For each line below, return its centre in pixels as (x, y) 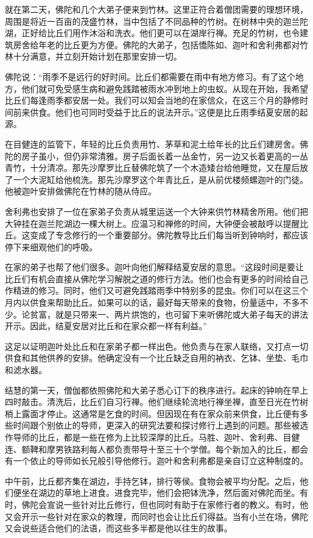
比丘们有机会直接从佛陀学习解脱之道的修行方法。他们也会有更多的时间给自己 (156, 278)
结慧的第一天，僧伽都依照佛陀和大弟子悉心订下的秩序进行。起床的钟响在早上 (156, 390)
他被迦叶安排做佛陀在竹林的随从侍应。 (81, 191)
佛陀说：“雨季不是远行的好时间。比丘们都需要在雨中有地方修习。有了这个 (150, 76)
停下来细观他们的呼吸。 (51, 246)
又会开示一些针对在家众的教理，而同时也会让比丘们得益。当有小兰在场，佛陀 (156, 516)
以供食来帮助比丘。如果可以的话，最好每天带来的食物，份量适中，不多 (160, 302)
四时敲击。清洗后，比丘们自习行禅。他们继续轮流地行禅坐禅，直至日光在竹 (152, 402)
